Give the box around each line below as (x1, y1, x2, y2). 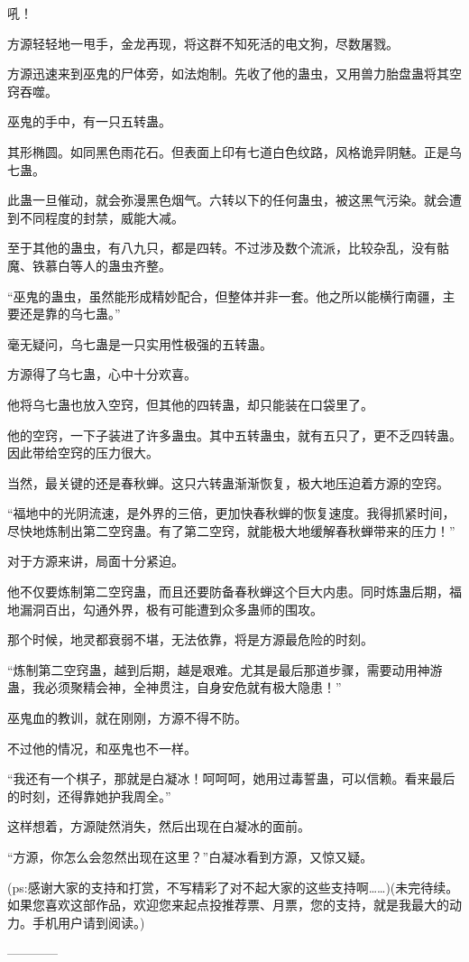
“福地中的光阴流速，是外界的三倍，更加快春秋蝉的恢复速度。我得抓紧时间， (7, 504, 455, 523)
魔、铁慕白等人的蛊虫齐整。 (7, 255, 171, 274)
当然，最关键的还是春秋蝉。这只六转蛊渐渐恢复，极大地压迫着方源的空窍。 (7, 473, 449, 492)
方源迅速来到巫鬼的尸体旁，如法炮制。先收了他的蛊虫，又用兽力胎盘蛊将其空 (7, 64, 462, 83)
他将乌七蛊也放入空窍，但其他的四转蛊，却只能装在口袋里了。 (7, 394, 373, 413)
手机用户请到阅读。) (32, 912, 145, 931)
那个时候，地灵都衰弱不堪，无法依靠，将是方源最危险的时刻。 (7, 630, 373, 649)
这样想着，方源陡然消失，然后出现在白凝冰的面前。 (7, 817, 310, 836)
